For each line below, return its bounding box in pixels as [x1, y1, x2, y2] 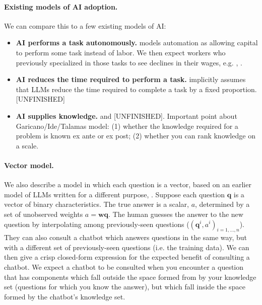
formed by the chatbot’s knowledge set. [4, 291, 125, 301]
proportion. [222, 84, 257, 94]
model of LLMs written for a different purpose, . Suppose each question [4, 189, 225, 199]
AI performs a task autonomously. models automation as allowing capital [16, 37, 258, 48]
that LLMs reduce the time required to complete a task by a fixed [16, 84, 220, 94]
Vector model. [4, 160, 54, 170]
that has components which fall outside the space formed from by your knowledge [4, 271, 256, 282]
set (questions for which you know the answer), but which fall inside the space [4, 281, 245, 292]
